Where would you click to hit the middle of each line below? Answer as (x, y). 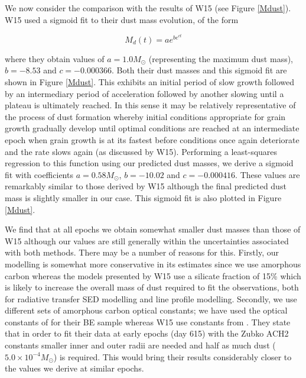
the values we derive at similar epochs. (74, 368)
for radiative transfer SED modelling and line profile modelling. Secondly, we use (151, 298)
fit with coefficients (39, 174)
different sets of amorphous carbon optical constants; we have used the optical (146, 310)
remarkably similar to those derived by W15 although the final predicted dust (146, 186)
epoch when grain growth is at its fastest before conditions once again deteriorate (152, 139)
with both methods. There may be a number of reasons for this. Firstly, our (142, 252)
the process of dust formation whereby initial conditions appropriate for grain (145, 116)
